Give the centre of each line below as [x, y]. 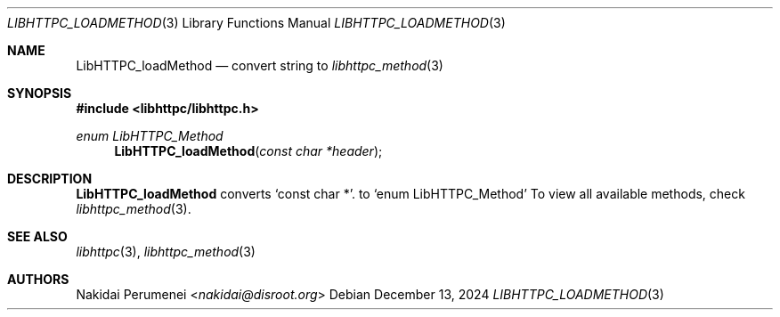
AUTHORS [38, 279]
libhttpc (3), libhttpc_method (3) [166, 252]
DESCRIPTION [50, 179]
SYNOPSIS [40, 93]
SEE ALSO [37, 236]
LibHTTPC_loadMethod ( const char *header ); [248, 151]
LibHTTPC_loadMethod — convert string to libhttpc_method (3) [260, 65]
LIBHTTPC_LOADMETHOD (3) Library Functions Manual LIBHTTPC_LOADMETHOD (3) [256, 23]
